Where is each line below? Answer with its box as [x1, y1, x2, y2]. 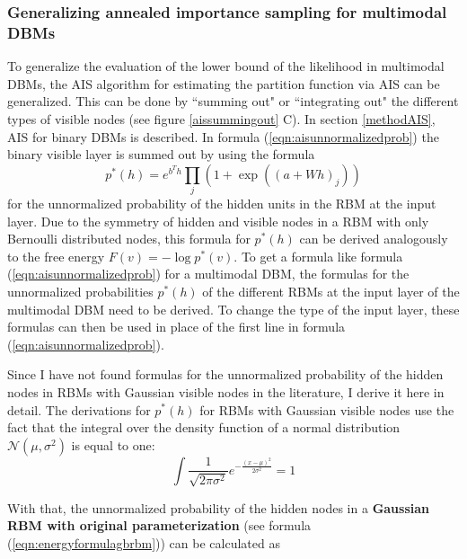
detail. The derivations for [7, 400, 151, 419]
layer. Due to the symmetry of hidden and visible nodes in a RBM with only [7, 211, 429, 230]
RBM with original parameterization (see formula [7, 516, 312, 535]
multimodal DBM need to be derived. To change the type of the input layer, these [7, 299, 460, 318]
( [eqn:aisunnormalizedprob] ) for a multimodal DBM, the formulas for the [7, 264, 410, 283]
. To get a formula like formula [233, 246, 403, 265]
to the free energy [7, 246, 105, 265]
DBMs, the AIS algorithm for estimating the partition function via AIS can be [7, 74, 440, 93]
